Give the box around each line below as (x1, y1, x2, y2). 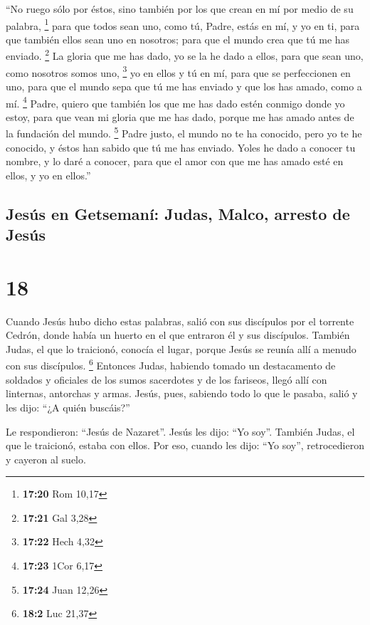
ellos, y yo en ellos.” (6, 167, 91, 182)
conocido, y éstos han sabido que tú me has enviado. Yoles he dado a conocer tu (6, 140, 356, 154)
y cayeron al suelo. (6, 451, 86, 466)
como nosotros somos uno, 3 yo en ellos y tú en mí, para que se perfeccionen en (6, 63, 351, 80)
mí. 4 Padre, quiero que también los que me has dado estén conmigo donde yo (6, 93, 345, 110)
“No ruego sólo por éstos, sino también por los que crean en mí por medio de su (6, 1, 354, 16)
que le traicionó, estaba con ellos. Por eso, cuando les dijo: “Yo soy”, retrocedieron (6, 438, 364, 453)
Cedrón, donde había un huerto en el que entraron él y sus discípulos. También (6, 327, 350, 342)
